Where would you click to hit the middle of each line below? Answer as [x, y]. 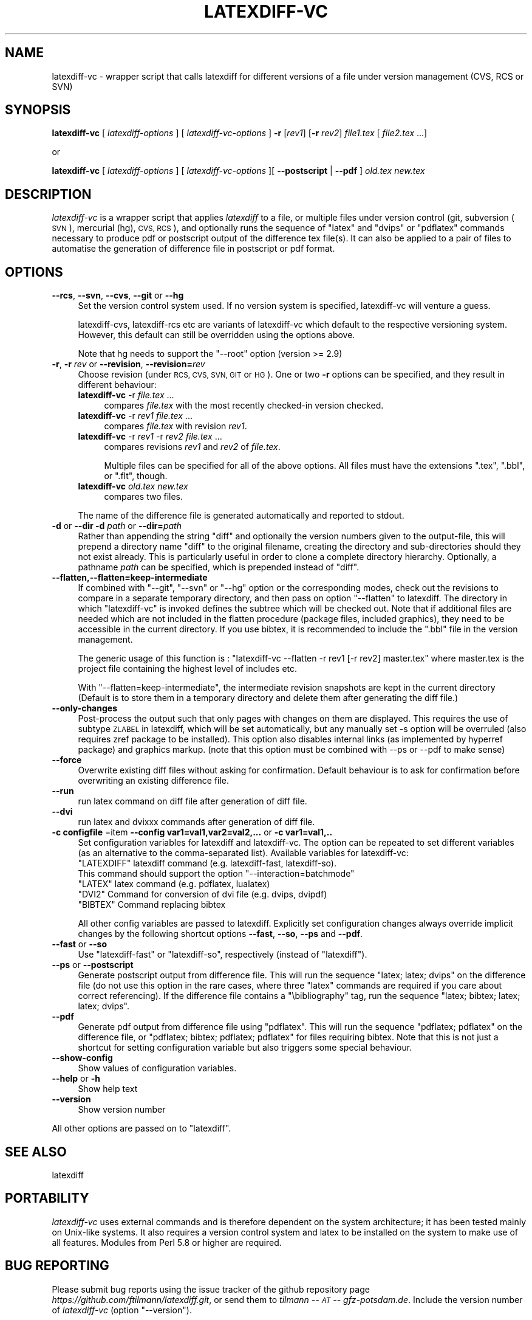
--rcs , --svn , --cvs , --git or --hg [118, 295]
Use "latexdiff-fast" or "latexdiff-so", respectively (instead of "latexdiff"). [223, 955]
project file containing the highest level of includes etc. [188, 669]
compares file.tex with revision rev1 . [176, 426]
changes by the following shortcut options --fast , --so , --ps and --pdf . [220, 934]
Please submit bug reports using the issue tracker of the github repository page [211, 1289]
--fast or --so [79, 944]
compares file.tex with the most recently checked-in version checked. [244, 406]
